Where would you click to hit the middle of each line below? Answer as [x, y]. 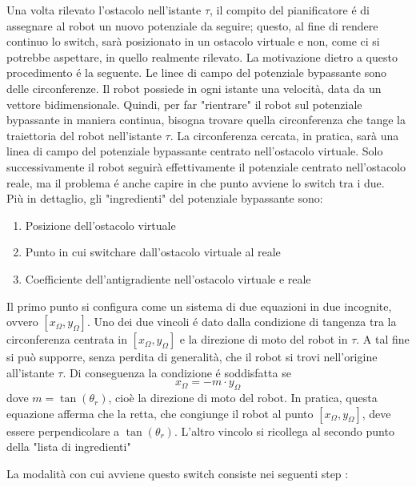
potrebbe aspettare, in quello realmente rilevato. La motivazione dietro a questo [202, 56]
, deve [376, 413]
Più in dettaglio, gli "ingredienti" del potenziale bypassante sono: [165, 198]
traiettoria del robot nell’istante [84, 135]
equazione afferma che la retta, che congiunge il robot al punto [160, 413]
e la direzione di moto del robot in [264, 339]
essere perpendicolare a [63, 431]
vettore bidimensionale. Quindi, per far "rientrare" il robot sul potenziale [184, 104]
